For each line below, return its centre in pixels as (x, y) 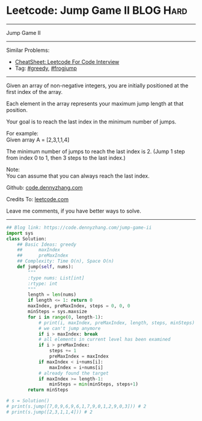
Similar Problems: (28, 50)
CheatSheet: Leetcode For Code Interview (67, 61)
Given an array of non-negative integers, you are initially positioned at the (97, 86)
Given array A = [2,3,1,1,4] (38, 140)
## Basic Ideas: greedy (47, 245)
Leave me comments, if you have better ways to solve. (74, 211)
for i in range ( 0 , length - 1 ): (66, 317)
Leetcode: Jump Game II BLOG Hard (97, 11)
